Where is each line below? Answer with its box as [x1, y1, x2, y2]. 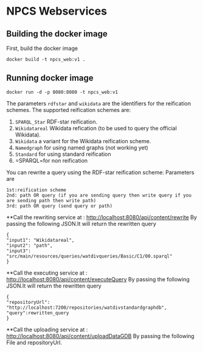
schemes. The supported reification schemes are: [6, 106, 131, 113]
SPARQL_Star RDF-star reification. [15, 118, 98, 125]
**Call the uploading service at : [6, 326, 88, 333]
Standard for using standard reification [15, 150, 111, 158]
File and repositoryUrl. [6, 339, 63, 346]
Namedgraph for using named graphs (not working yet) [15, 144, 149, 151]
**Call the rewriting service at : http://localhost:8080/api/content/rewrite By [6, 213, 198, 220]
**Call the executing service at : [6, 269, 88, 276]
